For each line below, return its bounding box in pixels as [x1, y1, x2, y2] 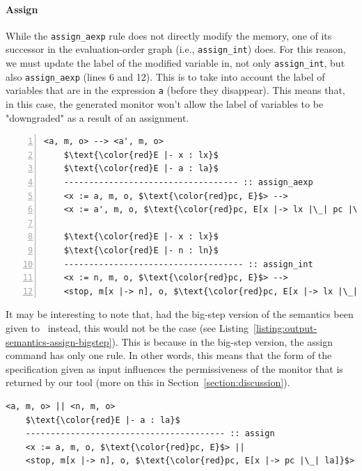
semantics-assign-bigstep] [6, 334, 112, 349]
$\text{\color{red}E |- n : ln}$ [63, 246, 219, 256]
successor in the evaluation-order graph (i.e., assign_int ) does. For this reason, [6, 42, 346, 56]
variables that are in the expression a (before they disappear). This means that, [6, 83, 345, 97]
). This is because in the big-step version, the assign [111, 334, 333, 349]
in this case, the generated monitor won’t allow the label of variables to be [6, 97, 324, 111]
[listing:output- [253, 320, 317, 335]
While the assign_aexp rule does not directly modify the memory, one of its [6, 28, 332, 42]
